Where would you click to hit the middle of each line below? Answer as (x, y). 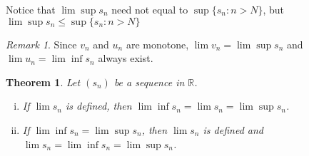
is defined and (233, 129)
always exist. (126, 58)
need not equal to (150, 9)
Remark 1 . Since (41, 44)
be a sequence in (149, 82)
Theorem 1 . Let (43, 82)
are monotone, (157, 44)
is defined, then (98, 106)
